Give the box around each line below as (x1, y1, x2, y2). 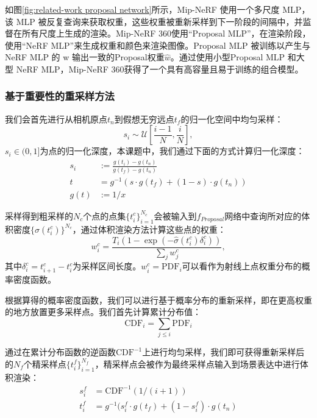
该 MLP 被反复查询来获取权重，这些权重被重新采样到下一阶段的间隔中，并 (5, 15, 303, 27)
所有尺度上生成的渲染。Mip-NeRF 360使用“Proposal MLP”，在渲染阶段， (21, 27, 311, 40)
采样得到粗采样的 (5, 209, 73, 222)
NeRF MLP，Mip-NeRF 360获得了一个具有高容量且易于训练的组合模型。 (16, 62, 304, 75)
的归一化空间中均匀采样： (180, 112, 283, 125)
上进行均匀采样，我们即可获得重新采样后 (142, 345, 305, 358)
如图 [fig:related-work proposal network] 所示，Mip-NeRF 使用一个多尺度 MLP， (5, 3, 310, 15)
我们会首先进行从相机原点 (5, 112, 107, 125)
